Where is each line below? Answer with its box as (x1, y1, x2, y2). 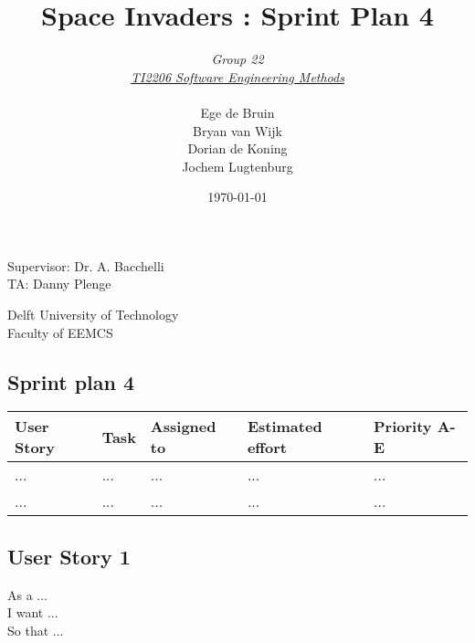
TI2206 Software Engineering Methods (131, 67, 344, 86)
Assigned (150, 416, 216, 437)
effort (247, 437, 288, 459)
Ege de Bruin (200, 102, 275, 121)
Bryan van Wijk (193, 121, 282, 140)
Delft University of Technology (7, 305, 179, 324)
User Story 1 (7, 542, 131, 570)
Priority (374, 416, 432, 437)
